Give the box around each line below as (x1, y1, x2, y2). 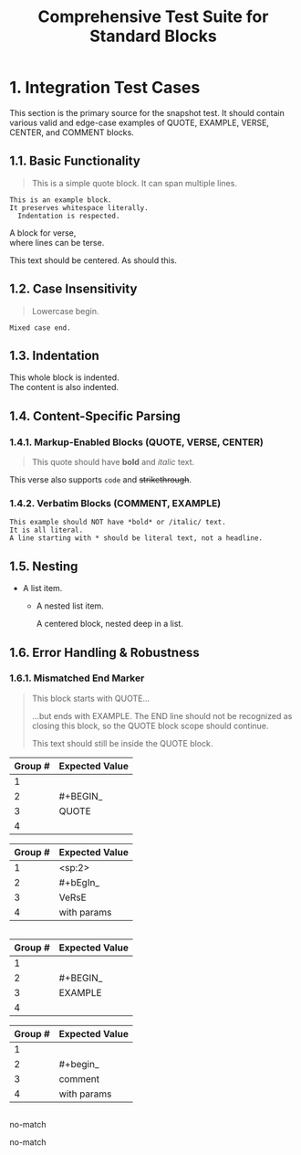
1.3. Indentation (9, 347, 100, 363)
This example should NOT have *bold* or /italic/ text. (9, 518, 226, 527)
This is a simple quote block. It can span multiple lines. (31, 177, 237, 188)
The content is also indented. (9, 382, 119, 393)
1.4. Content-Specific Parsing (9, 408, 181, 424)
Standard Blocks (89, 26, 217, 47)
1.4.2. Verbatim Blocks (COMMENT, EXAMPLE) (9, 496, 222, 509)
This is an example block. (9, 195, 112, 205)
